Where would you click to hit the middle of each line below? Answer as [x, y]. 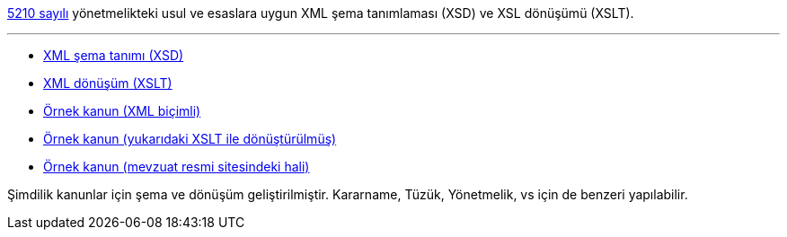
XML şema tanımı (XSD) [114, 55]
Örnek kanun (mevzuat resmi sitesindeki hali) [177, 167]
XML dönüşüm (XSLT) [108, 83]
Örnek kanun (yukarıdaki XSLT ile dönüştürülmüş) [190, 139]
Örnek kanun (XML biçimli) [122, 111]
